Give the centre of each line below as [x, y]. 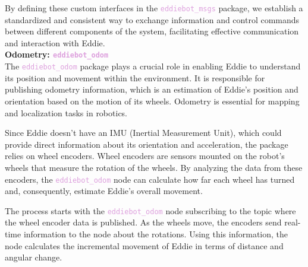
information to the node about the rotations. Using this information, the [156, 234]
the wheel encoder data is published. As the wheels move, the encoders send [143, 222]
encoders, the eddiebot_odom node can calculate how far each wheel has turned [150, 179]
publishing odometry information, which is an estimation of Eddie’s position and [152, 89]
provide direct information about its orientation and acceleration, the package [147, 144]
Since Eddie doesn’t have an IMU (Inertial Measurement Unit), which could [143, 133]
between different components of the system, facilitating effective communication [152, 31]
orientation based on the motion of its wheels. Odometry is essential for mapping [152, 101]
